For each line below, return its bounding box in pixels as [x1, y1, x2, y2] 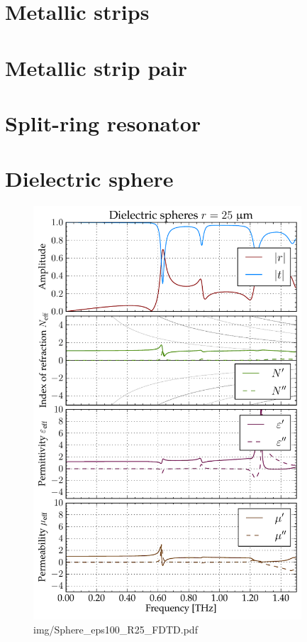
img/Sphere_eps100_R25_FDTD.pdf [33, 621, 198, 636]
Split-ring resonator [5, 108, 201, 137]
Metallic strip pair [5, 53, 188, 82]
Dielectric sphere [5, 164, 174, 193]
